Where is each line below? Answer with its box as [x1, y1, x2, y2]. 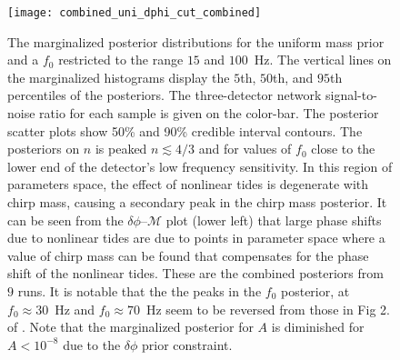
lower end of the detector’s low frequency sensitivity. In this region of [7, 156, 393, 175]
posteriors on [7, 139, 80, 158]
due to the [63, 335, 121, 354]
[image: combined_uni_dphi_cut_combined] [7, 6, 262, 19]
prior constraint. [142, 335, 233, 354]
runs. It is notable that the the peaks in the [17, 281, 262, 300]
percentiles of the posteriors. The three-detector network [7, 85, 322, 105]
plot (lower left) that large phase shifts [165, 210, 382, 229]
